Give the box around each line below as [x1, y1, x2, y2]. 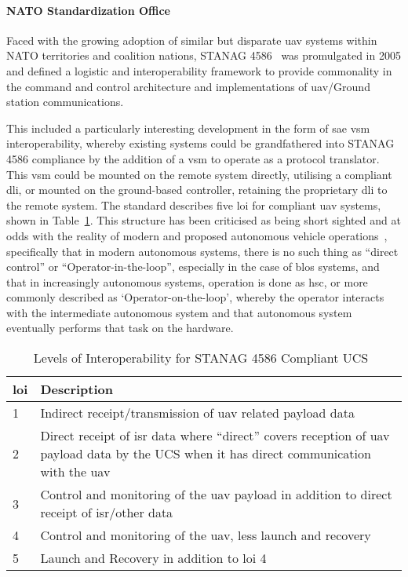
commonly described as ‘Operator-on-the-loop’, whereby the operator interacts [6, 289, 384, 305]
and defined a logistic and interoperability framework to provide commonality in [6, 62, 392, 79]
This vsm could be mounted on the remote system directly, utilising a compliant [6, 166, 392, 182]
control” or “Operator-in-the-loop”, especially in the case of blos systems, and [6, 258, 380, 275]
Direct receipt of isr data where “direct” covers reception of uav [40, 426, 390, 445]
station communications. [6, 93, 124, 110]
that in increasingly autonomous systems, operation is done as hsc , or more [6, 273, 368, 290]
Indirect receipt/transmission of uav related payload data [40, 404, 355, 422]
